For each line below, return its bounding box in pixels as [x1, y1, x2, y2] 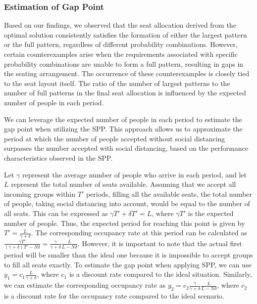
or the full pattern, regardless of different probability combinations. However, [4, 39, 238, 49]
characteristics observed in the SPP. [4, 152, 113, 163]
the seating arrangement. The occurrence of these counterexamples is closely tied [4, 68, 250, 79]
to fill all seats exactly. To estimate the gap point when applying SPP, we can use [4, 259, 252, 269]
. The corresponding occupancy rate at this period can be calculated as [31, 227, 247, 238]
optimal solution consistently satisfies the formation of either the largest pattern [4, 29, 247, 40]
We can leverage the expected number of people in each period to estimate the [4, 114, 242, 124]
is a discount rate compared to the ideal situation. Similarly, [69, 269, 252, 279]
